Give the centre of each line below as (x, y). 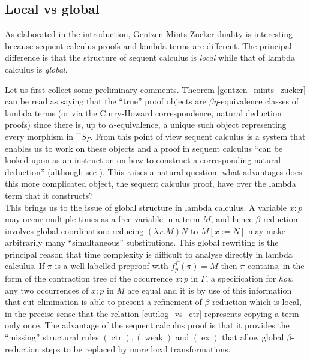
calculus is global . (36, 69)
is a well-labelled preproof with (112, 266)
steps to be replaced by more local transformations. (136, 348)
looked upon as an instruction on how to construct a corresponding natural (143, 160)
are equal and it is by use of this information (210, 290)
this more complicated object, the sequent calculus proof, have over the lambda (151, 183)
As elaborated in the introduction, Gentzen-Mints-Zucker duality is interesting (149, 34)
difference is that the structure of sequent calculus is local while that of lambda (150, 57)
